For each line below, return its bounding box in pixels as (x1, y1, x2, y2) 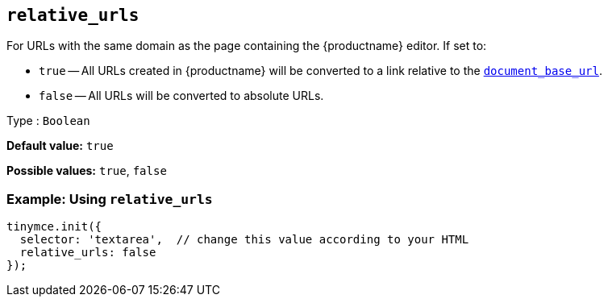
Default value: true (6, 139, 114, 153)
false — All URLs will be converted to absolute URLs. (39, 89, 324, 103)
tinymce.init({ (6, 220, 102, 234)
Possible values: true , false (6, 164, 167, 178)
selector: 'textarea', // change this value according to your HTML (19, 233, 469, 247)
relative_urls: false (19, 246, 156, 259)
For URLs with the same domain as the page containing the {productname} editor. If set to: (6, 39, 487, 53)
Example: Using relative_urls (6, 190, 213, 207)
